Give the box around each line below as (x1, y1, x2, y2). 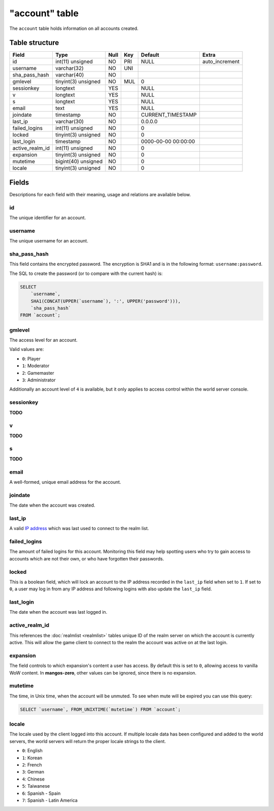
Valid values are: (9, 346, 44, 352)
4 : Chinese (22, 776, 45, 782)
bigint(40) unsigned (55, 158, 103, 165)
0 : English (22, 748, 43, 754)
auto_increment (202, 58, 240, 65)
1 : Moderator (22, 363, 50, 369)
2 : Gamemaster (22, 370, 54, 376)
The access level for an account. (9, 337, 78, 343)
